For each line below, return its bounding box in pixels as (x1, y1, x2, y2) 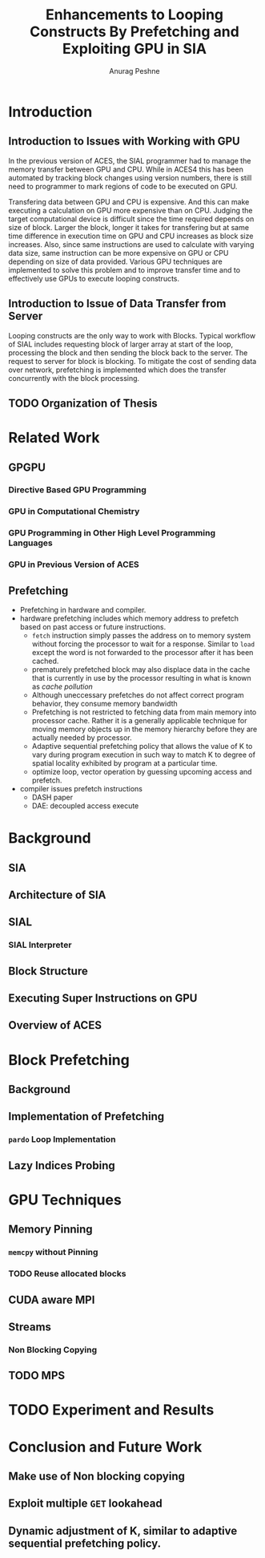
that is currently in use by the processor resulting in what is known (31, 674, 252, 683)
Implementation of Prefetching (8, 1110, 165, 1123)
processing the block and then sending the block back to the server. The (8, 347, 248, 358)
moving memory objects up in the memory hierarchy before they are (31, 724, 258, 734)
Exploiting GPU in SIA (62, 40, 207, 58)
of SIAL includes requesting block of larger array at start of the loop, (8, 339, 234, 349)
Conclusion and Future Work (8, 1438, 203, 1456)
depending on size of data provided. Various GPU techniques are (8, 257, 223, 266)
